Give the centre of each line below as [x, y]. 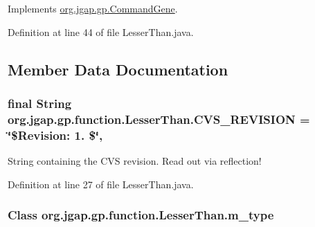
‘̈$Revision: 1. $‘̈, [55, 135]
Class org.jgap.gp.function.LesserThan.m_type [141, 215]
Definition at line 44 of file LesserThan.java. [101, 31]
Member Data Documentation [118, 69]
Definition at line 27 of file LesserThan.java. [101, 184]
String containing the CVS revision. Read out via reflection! [135, 161]
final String [40, 103]
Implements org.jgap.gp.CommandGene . [93, 8]
